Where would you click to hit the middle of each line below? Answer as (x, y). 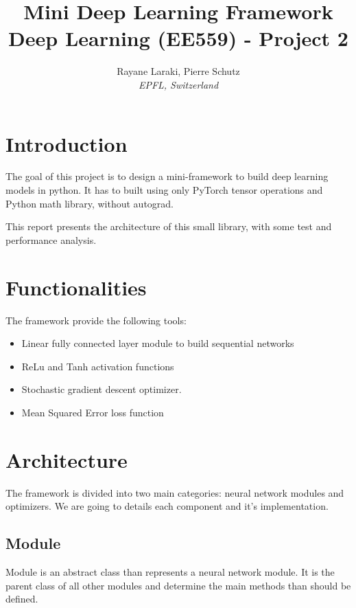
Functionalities (76, 287)
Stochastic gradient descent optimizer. (102, 389)
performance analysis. (51, 239)
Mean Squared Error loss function (93, 412)
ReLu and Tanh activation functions (98, 366)
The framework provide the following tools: (96, 320)
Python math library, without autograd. (90, 203)
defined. (22, 599)
